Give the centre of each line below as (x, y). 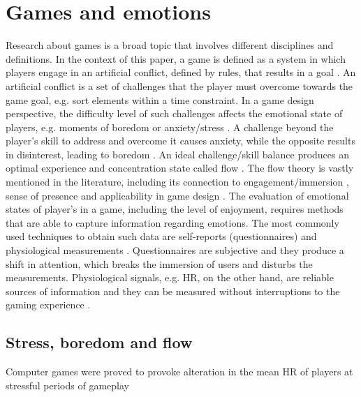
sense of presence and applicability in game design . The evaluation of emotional (177, 195)
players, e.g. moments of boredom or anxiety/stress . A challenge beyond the (170, 127)
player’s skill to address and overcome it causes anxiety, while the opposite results (180, 141)
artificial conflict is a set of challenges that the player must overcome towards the (179, 85)
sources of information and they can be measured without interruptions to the (173, 291)
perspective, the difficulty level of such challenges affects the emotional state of (174, 113)
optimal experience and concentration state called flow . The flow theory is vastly (180, 168)
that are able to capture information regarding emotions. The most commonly (172, 222)
